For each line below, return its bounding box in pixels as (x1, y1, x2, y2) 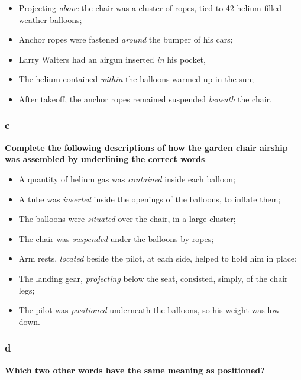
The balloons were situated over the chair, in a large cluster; (18, 212, 236, 225)
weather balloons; (18, 13, 82, 25)
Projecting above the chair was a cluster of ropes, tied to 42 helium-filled (18, 2, 281, 14)
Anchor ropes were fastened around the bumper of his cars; (18, 33, 233, 46)
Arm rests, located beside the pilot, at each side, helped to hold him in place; (18, 252, 297, 265)
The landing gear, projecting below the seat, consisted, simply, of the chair (18, 272, 288, 284)
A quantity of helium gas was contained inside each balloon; (18, 172, 236, 185)
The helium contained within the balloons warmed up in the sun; (18, 73, 254, 85)
